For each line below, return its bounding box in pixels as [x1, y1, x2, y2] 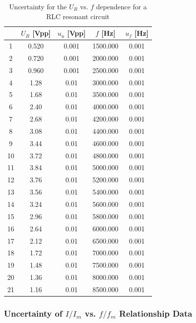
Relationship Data [119, 307, 193, 319]
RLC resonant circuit [46, 11, 110, 21]
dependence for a [96, 1, 147, 11]
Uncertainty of [4, 307, 63, 319]
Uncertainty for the [9, 1, 67, 11]
